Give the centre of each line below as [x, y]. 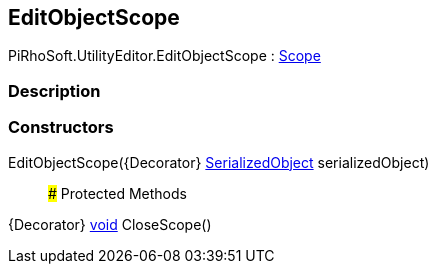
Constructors [61, 127]
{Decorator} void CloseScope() [110, 224]
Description [54, 90]
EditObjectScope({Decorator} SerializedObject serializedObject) [219, 162]
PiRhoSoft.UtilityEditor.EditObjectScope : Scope [164, 56]
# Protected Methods [117, 193]
